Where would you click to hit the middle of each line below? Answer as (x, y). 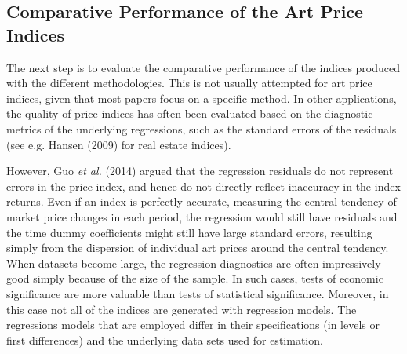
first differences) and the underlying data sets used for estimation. (165, 339)
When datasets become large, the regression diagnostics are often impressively (194, 263)
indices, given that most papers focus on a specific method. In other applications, (202, 98)
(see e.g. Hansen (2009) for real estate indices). (119, 144)
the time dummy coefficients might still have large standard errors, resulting (189, 232)
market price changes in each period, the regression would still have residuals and (202, 216)
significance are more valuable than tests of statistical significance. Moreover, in (198, 293)
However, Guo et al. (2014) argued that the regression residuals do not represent (200, 171)
